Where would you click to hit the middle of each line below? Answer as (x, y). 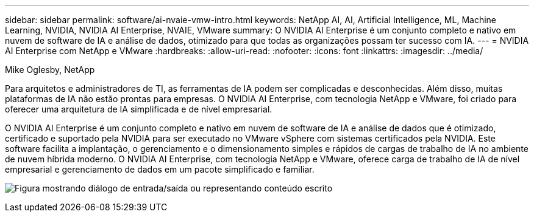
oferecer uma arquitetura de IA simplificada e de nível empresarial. (139, 109)
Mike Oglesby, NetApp (50, 70)
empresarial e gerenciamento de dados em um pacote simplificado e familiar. (160, 169)
